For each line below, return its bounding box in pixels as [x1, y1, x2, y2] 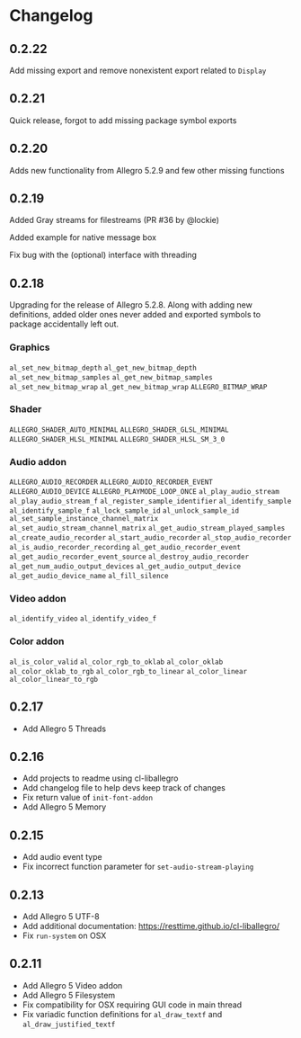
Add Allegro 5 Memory [22, 801, 107, 812]
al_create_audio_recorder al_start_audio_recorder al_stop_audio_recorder [9, 533, 292, 542]
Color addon [9, 635, 65, 648]
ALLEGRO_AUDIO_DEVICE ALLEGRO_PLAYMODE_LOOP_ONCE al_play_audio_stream [9, 488, 280, 497]
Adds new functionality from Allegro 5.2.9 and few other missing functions [9, 165, 285, 175]
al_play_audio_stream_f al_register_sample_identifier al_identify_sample [9, 497, 292, 506]
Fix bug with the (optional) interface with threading [9, 249, 198, 261]
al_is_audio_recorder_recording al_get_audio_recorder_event [9, 543, 241, 552]
